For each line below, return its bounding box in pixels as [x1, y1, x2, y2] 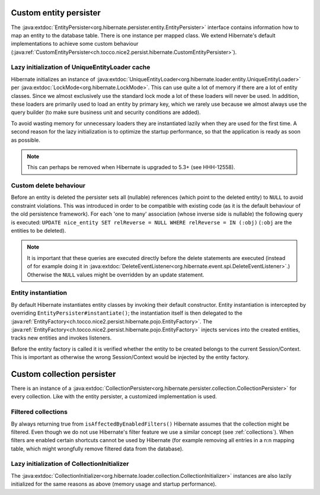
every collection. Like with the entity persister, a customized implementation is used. [11, 393, 217, 400]
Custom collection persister [11, 369, 116, 379]
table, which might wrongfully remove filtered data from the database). [11, 445, 184, 452]
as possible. [11, 137, 41, 144]
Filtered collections [11, 408, 68, 416]
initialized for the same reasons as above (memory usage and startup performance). [11, 481, 217, 488]
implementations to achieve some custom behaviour [11, 40, 139, 47]
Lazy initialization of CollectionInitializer [11, 460, 129, 468]
